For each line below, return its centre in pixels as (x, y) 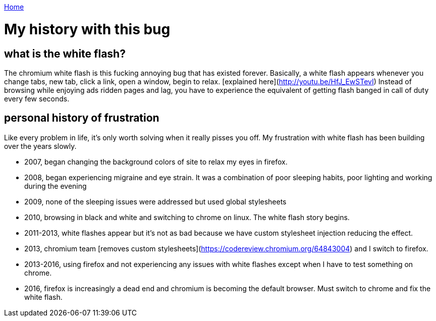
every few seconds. (37, 98)
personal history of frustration (82, 118)
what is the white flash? (65, 54)
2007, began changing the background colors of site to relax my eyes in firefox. (156, 162)
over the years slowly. (40, 146)
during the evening (56, 186)
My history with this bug (87, 29)
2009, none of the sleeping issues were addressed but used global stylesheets (155, 201)
